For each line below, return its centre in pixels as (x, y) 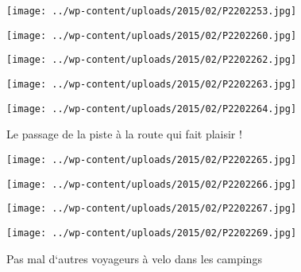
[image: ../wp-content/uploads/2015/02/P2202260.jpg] (152, 35)
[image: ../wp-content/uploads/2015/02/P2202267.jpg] (152, 209)
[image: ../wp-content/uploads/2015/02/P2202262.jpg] (152, 60)
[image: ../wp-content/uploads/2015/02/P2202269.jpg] (152, 233)
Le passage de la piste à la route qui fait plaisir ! (124, 134)
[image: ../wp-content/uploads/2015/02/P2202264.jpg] (152, 109)
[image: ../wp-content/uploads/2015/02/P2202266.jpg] (152, 184)
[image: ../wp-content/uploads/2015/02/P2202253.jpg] (152, 11)
